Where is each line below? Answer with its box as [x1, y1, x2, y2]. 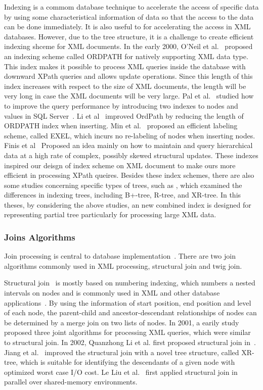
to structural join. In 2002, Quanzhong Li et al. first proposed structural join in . [4, 337, 256, 348]
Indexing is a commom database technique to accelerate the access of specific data [4, 2, 259, 12]
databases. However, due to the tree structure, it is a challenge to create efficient [4, 31, 254, 41]
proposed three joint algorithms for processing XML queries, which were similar [4, 327, 251, 337]
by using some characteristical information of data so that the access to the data [4, 11, 254, 22]
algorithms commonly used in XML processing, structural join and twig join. [4, 260, 242, 271]
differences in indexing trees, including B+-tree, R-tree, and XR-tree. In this [4, 189, 241, 200]
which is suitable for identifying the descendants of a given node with [20, 357, 235, 367]
